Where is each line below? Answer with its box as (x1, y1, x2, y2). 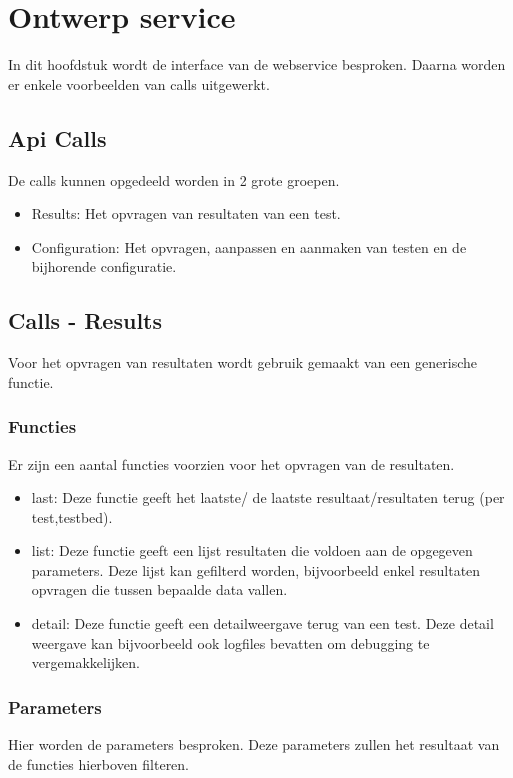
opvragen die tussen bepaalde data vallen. (31, 579, 288, 600)
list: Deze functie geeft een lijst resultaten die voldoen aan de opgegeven (31, 540, 473, 561)
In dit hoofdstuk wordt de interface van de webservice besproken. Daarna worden (8, 54, 506, 75)
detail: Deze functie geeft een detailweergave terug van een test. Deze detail (31, 613, 494, 634)
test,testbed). (31, 506, 113, 527)
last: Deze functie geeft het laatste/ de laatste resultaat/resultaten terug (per (31, 487, 505, 508)
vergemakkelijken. (31, 652, 140, 673)
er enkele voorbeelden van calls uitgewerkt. (8, 73, 270, 94)
